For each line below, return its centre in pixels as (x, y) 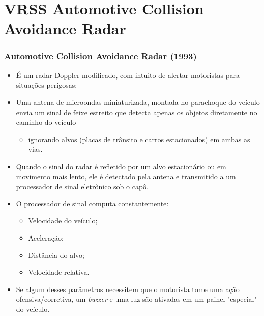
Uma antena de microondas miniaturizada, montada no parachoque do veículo (138, 102)
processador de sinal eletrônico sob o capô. (82, 186)
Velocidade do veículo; (63, 220)
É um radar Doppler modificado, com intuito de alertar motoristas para (128, 75)
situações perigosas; (47, 85)
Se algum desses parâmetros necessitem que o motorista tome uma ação (128, 289)
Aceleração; (46, 237)
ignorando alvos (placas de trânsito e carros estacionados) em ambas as (139, 139)
